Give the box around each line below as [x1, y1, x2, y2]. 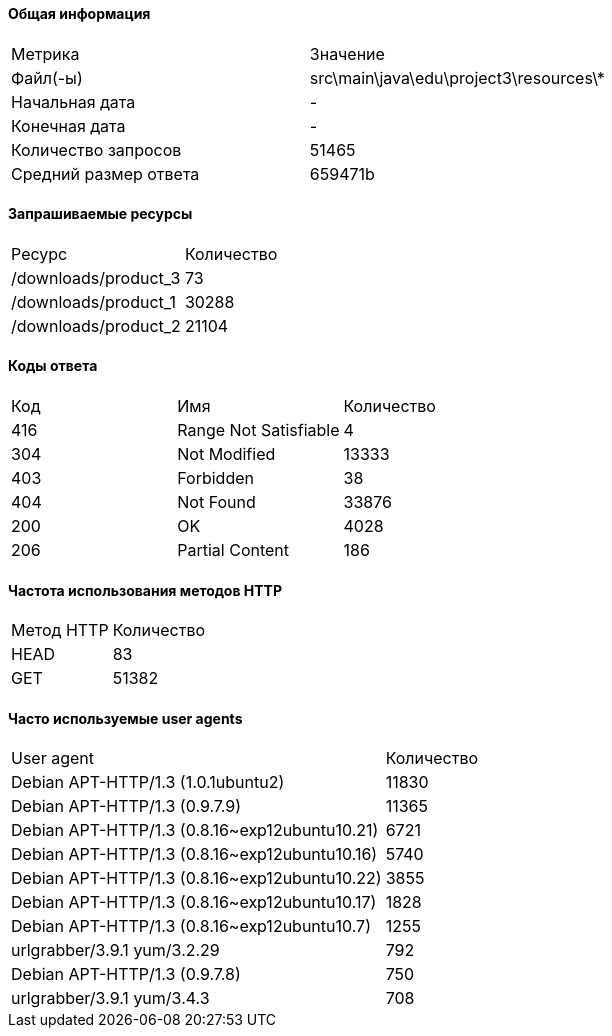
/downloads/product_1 [11, 291, 176, 312]
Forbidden [177, 468, 254, 489]
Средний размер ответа [11, 163, 200, 184]
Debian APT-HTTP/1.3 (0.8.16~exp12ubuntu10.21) [11, 820, 379, 841]
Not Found [177, 492, 256, 513]
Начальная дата [11, 91, 136, 112]
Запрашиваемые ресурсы [8, 205, 193, 223]
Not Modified [177, 444, 276, 465]
